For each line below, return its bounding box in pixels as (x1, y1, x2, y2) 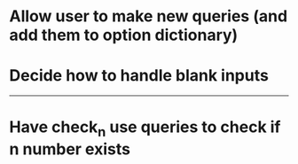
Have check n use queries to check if (9, 117, 281, 140)
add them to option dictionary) (9, 25, 239, 45)
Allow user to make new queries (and (9, 6, 288, 27)
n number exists (9, 139, 131, 159)
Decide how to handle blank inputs (9, 66, 269, 86)
